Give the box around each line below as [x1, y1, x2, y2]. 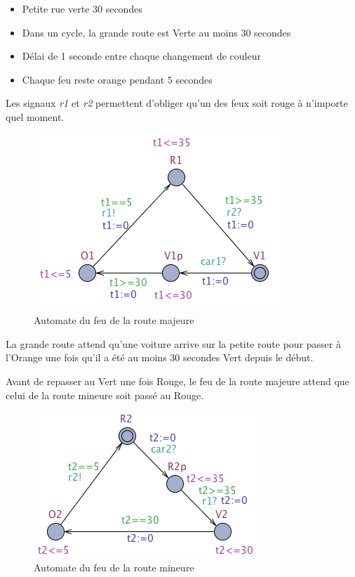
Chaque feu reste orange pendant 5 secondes [22, 72, 213, 86]
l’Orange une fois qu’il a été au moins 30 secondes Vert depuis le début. [6, 350, 314, 365]
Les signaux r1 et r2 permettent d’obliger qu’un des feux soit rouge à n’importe [6, 96, 348, 110]
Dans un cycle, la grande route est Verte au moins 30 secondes [22, 25, 291, 39]
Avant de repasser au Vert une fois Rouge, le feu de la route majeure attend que [6, 373, 349, 388]
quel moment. [6, 109, 65, 124]
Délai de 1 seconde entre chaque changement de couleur [22, 48, 261, 63]
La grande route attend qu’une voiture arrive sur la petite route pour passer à [6, 336, 341, 351]
